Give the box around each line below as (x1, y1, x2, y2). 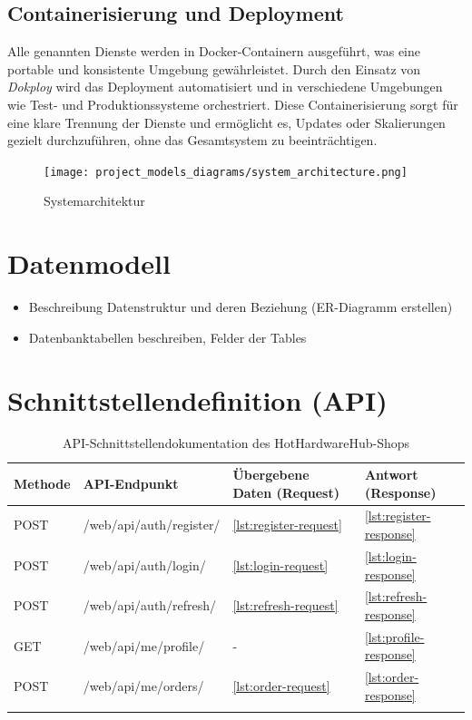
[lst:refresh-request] (232, 596, 339, 615)
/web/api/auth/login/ (83, 555, 206, 574)
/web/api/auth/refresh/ (83, 596, 217, 615)
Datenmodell (7, 245, 171, 282)
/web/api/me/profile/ (83, 636, 205, 655)
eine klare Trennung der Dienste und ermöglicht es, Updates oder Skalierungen (7, 112, 446, 131)
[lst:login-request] (232, 555, 329, 574)
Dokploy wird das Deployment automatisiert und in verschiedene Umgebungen (7, 77, 443, 96)
